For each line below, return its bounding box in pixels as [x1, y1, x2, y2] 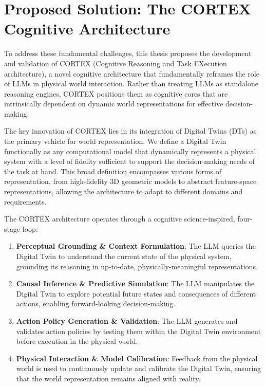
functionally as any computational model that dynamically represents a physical [4, 145, 256, 156]
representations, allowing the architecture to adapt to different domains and [4, 186, 243, 197]
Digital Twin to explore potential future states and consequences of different [16, 288, 256, 299]
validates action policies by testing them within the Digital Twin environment [16, 325, 261, 336]
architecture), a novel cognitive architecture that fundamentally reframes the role [4, 68, 259, 79]
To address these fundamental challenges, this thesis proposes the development [4, 48, 252, 59]
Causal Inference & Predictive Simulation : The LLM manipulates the [16, 278, 255, 289]
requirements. [4, 196, 47, 207]
